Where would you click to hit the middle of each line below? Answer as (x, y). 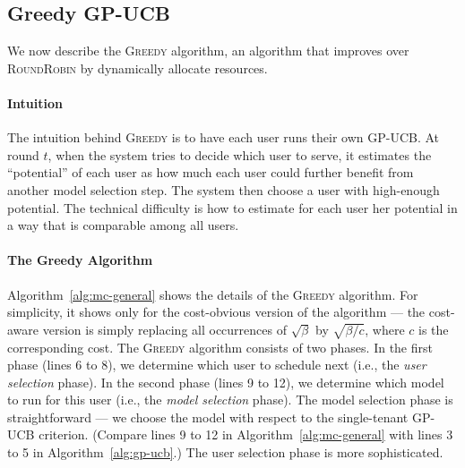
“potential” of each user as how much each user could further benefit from (211, 172)
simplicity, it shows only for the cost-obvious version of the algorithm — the (216, 312)
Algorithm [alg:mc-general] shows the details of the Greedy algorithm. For (213, 294)
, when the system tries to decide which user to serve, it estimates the (240, 154)
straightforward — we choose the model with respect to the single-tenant (208, 417)
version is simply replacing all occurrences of (164, 329)
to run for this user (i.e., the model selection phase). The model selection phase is (230, 400)
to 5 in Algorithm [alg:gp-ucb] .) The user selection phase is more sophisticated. (225, 452)
